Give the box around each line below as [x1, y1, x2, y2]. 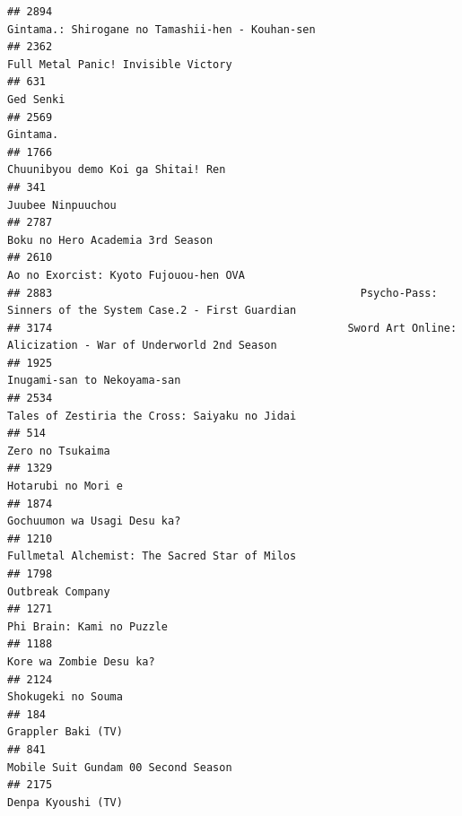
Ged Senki [7, 92, 65, 106]
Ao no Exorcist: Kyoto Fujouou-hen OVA [7, 268, 245, 282]
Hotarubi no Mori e [7, 480, 123, 493]
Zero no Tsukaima [7, 444, 110, 457]
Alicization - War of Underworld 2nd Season [7, 339, 277, 352]
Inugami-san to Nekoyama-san [7, 374, 181, 387]
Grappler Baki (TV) [7, 725, 123, 739]
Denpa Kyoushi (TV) [7, 795, 123, 809]
